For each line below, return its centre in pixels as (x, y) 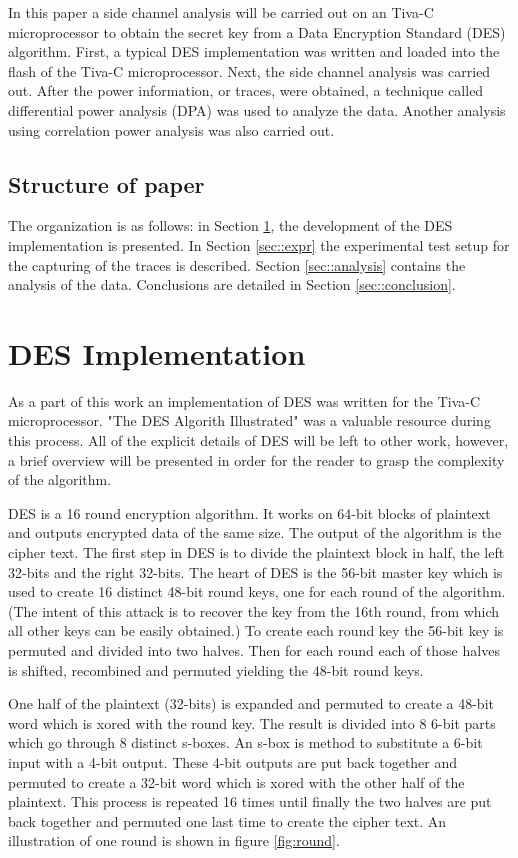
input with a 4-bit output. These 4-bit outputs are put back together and (233, 761)
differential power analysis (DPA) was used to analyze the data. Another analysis (257, 109)
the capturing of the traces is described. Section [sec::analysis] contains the (237, 264)
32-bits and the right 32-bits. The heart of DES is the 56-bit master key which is (255, 571)
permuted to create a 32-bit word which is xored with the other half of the (236, 781)
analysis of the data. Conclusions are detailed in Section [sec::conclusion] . (232, 284)
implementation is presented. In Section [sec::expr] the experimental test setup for (259, 244)
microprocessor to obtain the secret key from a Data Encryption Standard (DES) (257, 31)
